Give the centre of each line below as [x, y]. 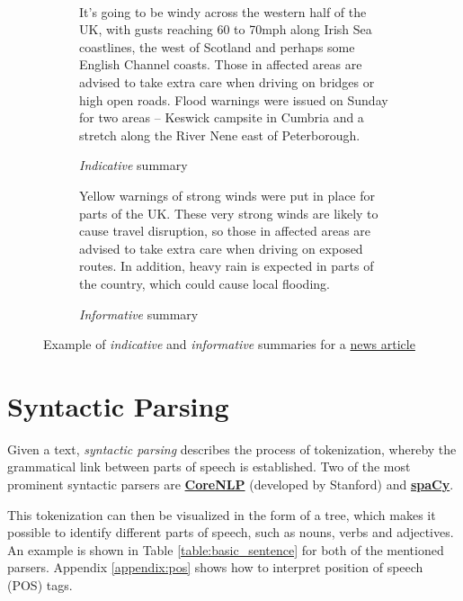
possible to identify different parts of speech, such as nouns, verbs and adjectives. [231, 532]
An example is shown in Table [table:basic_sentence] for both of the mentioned [226, 549]
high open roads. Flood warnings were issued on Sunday [234, 99]
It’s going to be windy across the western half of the [223, 11]
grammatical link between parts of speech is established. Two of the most [209, 466]
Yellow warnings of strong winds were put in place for [227, 195]
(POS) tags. [40, 584]
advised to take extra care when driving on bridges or [227, 81]
